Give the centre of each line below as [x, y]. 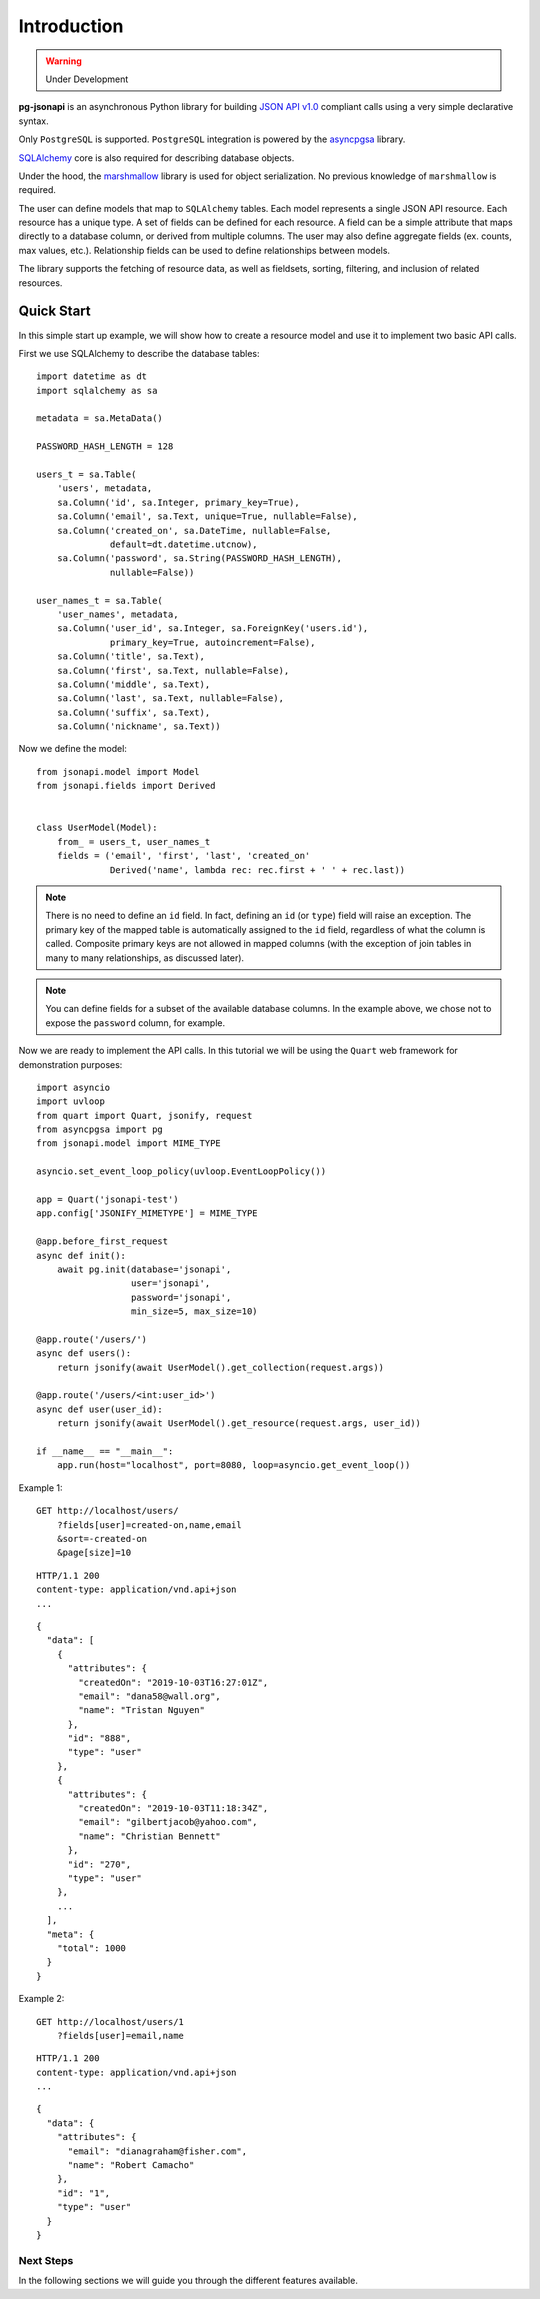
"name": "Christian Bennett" [150, 1836]
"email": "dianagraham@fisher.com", [157, 2151]
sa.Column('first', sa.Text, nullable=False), [173, 670]
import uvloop [70, 1101]
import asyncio [73, 1087]
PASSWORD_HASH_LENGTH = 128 [105, 446]
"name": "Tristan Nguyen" [141, 1710]
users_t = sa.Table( [86, 474]
